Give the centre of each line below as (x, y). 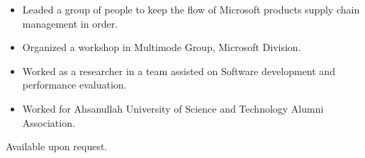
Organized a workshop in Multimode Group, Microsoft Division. (162, 47)
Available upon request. (57, 146)
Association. (49, 122)
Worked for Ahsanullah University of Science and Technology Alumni (173, 108)
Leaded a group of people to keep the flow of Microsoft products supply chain (191, 9)
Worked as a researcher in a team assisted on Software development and (179, 70)
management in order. (70, 23)
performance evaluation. (74, 85)
